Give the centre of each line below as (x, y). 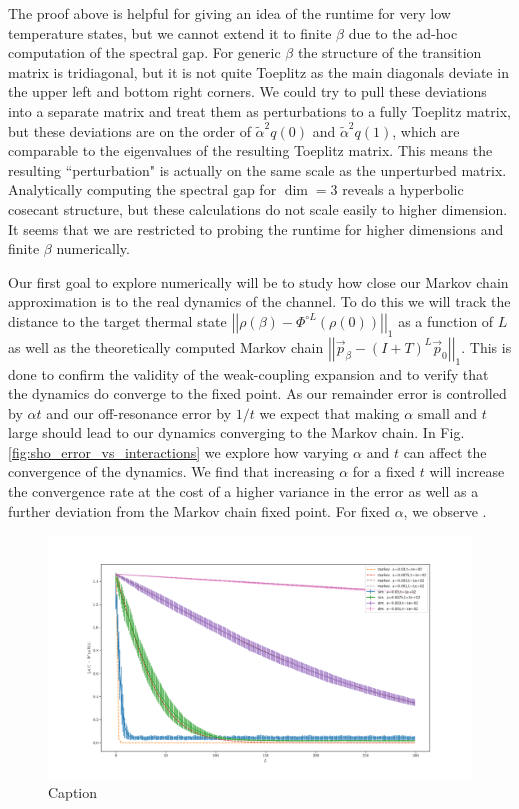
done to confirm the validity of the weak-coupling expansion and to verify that (248, 373)
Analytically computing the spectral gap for (142, 189)
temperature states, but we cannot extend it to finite (170, 32)
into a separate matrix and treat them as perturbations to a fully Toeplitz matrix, (259, 110)
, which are (426, 130)
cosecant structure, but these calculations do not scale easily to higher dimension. (258, 208)
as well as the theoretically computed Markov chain (166, 346)
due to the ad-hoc (403, 32)
